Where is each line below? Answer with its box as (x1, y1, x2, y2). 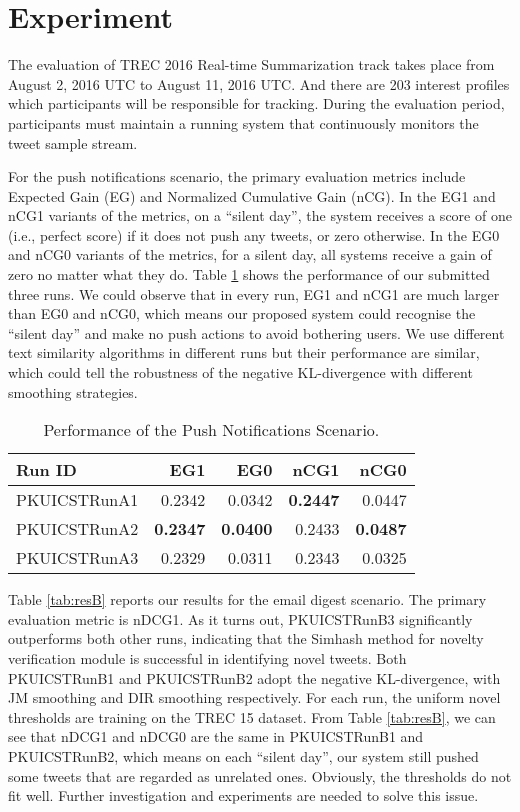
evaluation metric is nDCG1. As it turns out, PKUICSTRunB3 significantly (8, 608, 473, 629)
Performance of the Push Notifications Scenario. (43, 418, 380, 442)
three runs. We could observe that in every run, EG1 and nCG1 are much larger (8, 283, 500, 304)
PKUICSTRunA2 (16, 517, 139, 541)
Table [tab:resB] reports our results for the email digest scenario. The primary (8, 589, 487, 610)
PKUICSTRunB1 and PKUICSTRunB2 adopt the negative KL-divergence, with (8, 667, 501, 688)
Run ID (16, 458, 77, 482)
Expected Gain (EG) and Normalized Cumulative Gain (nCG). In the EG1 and (8, 185, 496, 206)
